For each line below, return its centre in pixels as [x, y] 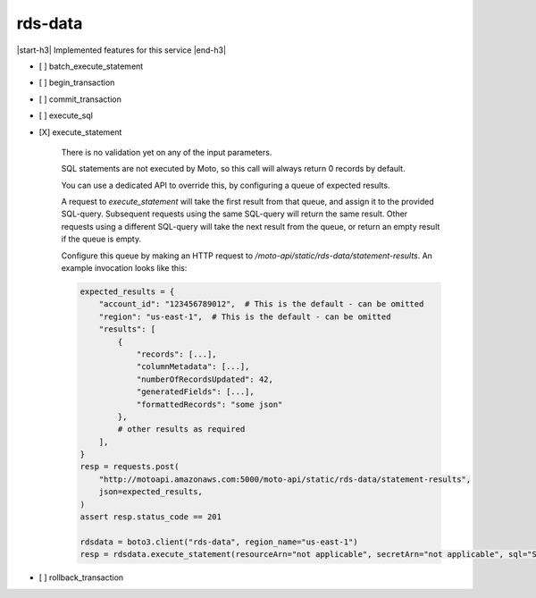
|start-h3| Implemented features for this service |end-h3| [121, 50]
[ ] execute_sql [66, 115]
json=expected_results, [151, 492]
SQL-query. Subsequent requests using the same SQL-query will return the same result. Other [234, 214]
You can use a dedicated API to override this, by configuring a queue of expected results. [226, 185]
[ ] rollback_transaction [81, 577]
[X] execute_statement [80, 132]
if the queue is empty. [101, 239]
